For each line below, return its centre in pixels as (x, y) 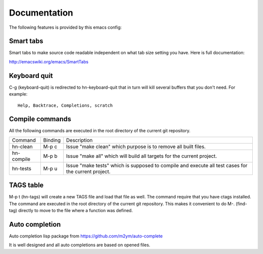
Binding (52, 140)
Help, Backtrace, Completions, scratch (65, 105)
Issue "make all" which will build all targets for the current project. (141, 156)
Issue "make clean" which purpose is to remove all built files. (136, 146)
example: (18, 94)
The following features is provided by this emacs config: (65, 27)
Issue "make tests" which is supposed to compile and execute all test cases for (157, 165)
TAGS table (26, 185)
